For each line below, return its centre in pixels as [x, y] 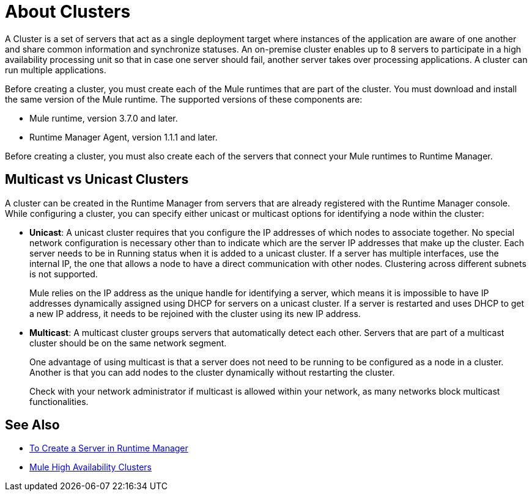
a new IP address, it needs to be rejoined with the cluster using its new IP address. [195, 313]
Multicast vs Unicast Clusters [97, 180]
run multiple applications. [56, 70]
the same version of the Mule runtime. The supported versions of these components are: [184, 99]
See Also [32, 425]
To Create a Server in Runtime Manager [109, 448]
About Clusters [68, 12]
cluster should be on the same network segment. [128, 343]
